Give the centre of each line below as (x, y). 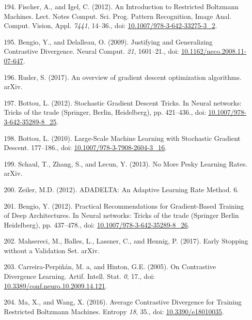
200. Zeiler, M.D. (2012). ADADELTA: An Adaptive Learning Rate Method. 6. (121, 189)
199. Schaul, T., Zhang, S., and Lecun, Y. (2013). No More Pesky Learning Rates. (126, 163)
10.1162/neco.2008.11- (214, 51)
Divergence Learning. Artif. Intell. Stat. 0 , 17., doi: (79, 276)
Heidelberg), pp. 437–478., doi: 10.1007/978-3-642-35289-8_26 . (97, 224)
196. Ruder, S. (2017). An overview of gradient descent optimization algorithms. (123, 77)
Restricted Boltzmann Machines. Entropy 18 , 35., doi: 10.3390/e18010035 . (114, 311)
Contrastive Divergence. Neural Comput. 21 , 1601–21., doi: (92, 51)
